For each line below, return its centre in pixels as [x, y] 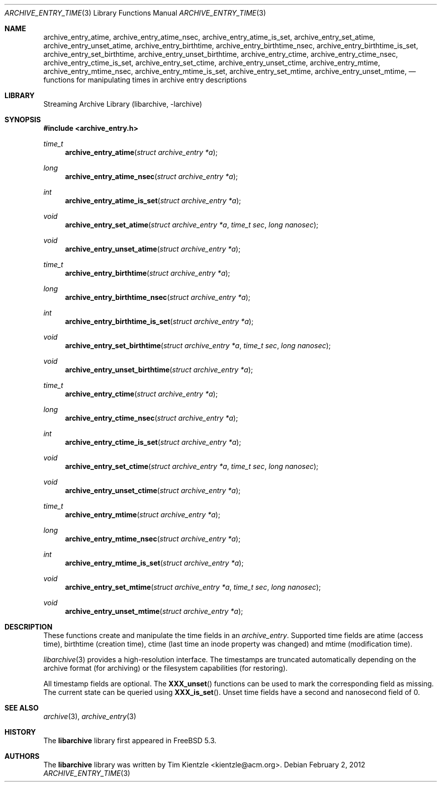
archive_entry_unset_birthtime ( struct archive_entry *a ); [159, 370]
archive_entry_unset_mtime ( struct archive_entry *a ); [154, 611]
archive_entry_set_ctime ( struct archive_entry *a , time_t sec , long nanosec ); [192, 466]
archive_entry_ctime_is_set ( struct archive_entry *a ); [153, 442]
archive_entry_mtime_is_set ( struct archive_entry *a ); [154, 563]
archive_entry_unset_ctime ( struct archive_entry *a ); [153, 490]
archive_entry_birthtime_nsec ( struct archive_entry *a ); [158, 297]
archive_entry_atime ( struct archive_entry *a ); [141, 152]
